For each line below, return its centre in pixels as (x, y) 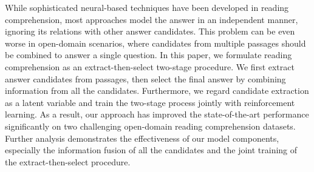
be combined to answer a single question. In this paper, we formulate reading (148, 55)
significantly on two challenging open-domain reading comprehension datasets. (150, 126)
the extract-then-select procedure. (68, 161)
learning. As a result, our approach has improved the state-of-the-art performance (157, 114)
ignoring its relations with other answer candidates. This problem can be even (150, 31)
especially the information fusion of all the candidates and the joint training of (151, 150)
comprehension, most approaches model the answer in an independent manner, (152, 19)
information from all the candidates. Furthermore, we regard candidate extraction (157, 91)
